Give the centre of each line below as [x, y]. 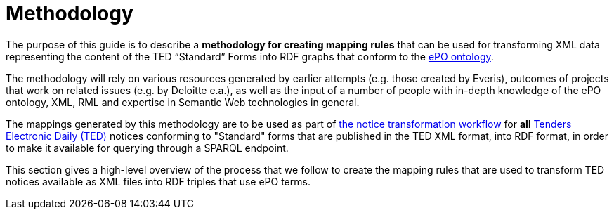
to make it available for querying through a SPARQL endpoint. [147, 148]
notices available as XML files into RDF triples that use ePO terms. [158, 181]
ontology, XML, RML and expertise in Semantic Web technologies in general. [183, 102]
